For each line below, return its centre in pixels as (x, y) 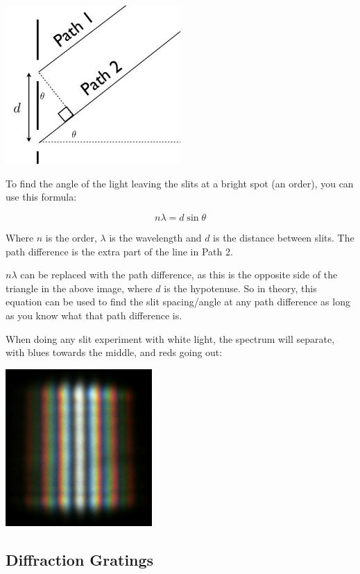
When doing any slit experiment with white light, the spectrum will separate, (170, 338)
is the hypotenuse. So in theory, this (240, 288)
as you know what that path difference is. (94, 315)
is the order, (71, 237)
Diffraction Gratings (80, 560)
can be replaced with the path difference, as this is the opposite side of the (179, 275)
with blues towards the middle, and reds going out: (114, 352)
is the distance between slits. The (284, 237)
